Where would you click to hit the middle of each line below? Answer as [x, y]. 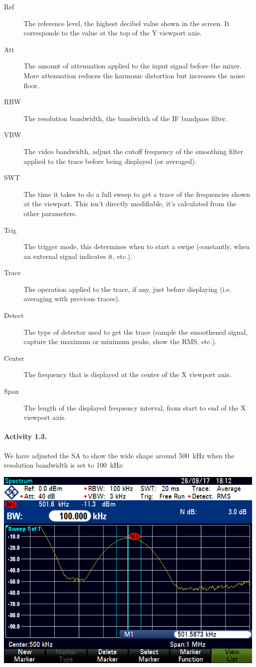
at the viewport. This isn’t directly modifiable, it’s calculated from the [130, 204]
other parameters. [50, 213]
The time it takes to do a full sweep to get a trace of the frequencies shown [137, 194]
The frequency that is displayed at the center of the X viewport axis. [128, 374]
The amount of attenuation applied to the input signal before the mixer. [133, 66]
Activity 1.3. [26, 436]
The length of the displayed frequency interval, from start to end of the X [135, 407]
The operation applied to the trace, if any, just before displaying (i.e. [128, 289]
